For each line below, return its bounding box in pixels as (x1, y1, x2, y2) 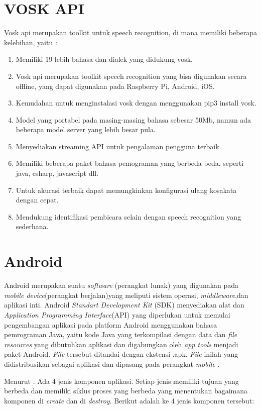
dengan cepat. (16, 194, 59, 205)
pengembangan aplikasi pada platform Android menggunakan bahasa (4, 319, 217, 330)
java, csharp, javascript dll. (16, 168, 99, 178)
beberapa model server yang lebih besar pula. (16, 124, 156, 135)
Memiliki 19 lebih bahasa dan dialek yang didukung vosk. (16, 54, 193, 64)
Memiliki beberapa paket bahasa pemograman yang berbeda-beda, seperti (16, 158, 244, 168)
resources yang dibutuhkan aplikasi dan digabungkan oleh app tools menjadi (4, 339, 238, 349)
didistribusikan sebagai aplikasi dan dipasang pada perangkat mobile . (4, 358, 220, 369)
